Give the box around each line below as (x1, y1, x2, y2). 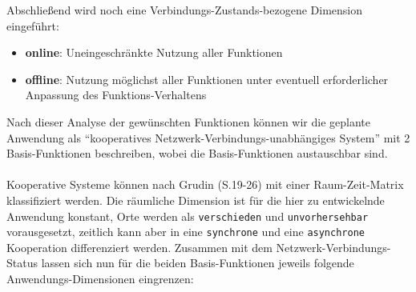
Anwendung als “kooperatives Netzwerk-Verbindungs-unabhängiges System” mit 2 (6, 129, 410, 146)
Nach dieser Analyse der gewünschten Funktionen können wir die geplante (6, 113, 370, 130)
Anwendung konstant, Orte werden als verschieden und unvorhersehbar (6, 207, 369, 224)
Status (6, 254, 38, 271)
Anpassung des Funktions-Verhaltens (25, 86, 207, 103)
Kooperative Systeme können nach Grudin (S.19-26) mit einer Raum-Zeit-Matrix (6, 176, 404, 193)
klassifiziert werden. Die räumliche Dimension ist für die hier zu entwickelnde (6, 191, 385, 208)
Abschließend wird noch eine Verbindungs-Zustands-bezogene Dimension (6, 2, 363, 18)
